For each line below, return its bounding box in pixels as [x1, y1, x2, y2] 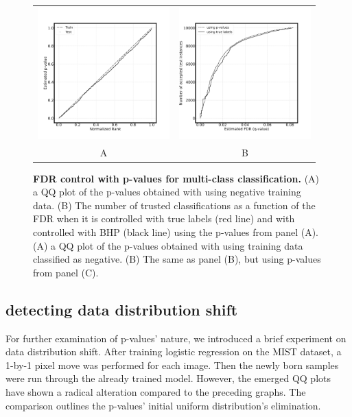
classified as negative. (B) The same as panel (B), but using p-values [33, 252, 321, 266]
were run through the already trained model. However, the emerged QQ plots [5, 371, 331, 385]
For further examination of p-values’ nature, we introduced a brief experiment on [5, 331, 347, 345]
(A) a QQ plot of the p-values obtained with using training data [33, 238, 303, 252]
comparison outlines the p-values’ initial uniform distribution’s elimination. [5, 398, 321, 412]
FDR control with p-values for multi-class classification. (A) [33, 171, 320, 185]
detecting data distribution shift [5, 298, 238, 320]
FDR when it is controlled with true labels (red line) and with [33, 211, 295, 226]
